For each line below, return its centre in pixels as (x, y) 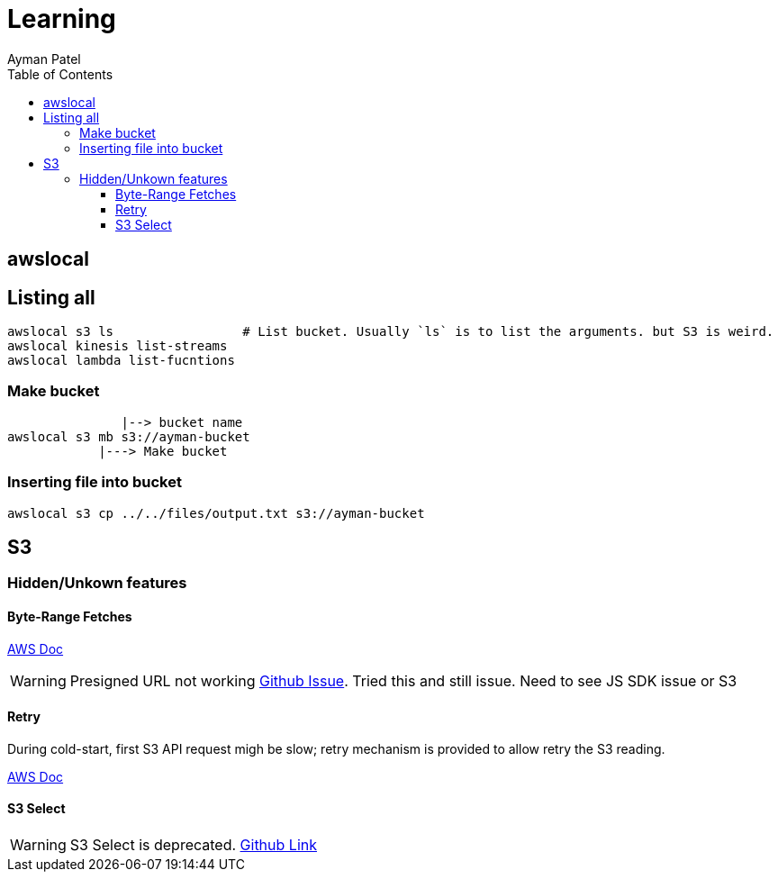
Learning (62, 19)
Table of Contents (60, 74)
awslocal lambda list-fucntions (121, 361)
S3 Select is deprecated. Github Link (193, 845)
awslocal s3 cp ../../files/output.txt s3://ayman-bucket (216, 513)
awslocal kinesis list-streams (118, 346)
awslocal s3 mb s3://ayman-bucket (129, 436)
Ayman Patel (44, 59)
